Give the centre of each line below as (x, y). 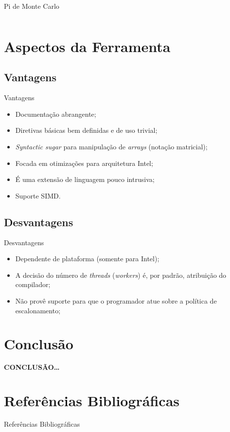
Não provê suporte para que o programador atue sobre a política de (116, 300)
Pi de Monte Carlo (32, 6)
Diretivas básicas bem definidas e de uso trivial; (86, 130)
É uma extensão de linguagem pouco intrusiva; (85, 179)
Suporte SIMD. (38, 195)
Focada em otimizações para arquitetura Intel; (84, 163)
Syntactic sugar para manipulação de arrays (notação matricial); (111, 146)
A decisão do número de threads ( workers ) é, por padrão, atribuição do (121, 275)
